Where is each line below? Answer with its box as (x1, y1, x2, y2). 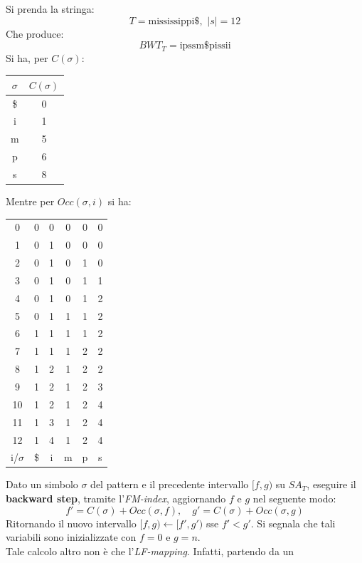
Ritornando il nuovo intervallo (6, 515, 137, 530)
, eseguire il (307, 477, 356, 492)
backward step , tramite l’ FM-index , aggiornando (6, 491, 226, 506)
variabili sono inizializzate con (6, 530, 137, 544)
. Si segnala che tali (250, 515, 336, 530)
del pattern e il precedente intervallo (90, 477, 249, 492)
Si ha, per (6, 50, 48, 65)
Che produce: (6, 26, 64, 41)
